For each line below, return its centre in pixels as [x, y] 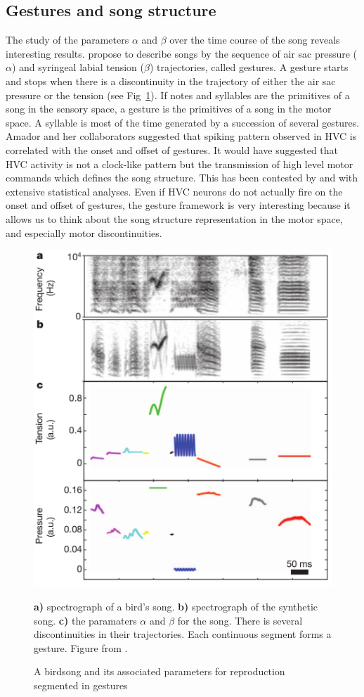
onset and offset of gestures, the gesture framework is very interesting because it [178, 205]
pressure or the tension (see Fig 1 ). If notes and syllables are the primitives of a [178, 95]
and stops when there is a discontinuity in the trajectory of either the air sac [171, 81]
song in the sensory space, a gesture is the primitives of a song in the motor [169, 109]
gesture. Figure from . [81, 647]
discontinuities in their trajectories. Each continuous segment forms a [183, 634]
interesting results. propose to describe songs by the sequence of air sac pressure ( [182, 53]
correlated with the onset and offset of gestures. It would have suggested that [172, 149]
